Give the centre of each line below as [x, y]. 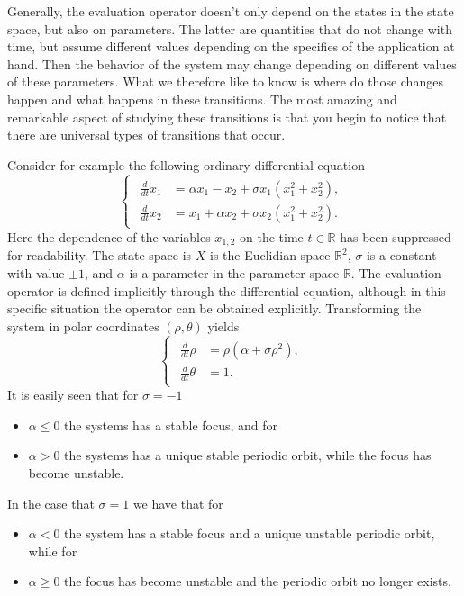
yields [223, 325]
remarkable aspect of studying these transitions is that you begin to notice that [227, 117]
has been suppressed [396, 236]
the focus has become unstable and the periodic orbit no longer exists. [258, 581]
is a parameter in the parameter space [234, 272]
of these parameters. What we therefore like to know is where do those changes [225, 81]
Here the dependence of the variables [109, 236]
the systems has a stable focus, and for [171, 424]
